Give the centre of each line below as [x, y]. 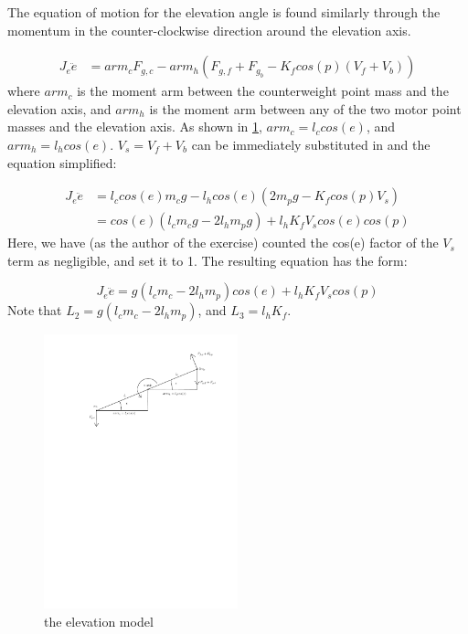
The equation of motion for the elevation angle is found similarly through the [224, 12]
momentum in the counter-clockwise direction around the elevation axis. [209, 30]
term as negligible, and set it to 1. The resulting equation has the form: [207, 260]
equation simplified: [62, 162]
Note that [35, 310]
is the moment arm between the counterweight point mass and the [263, 91]
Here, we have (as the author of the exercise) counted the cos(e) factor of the [223, 243]
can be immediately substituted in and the [311, 144]
